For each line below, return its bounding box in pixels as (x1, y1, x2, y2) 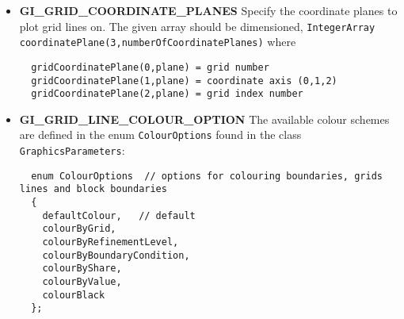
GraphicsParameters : (19, 142, 125, 159)
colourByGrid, (42, 223, 116, 235)
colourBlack (42, 289, 105, 301)
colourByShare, (42, 263, 122, 275)
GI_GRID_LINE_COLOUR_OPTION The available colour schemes (19, 110, 390, 127)
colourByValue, (42, 276, 122, 288)
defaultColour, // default (42, 209, 196, 221)
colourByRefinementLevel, (42, 236, 179, 248)
